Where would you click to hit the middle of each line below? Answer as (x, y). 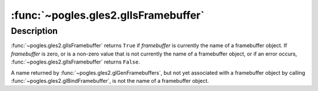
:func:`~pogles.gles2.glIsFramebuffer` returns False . (76, 62)
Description (34, 31)
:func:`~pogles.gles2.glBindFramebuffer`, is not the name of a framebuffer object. (110, 80)
